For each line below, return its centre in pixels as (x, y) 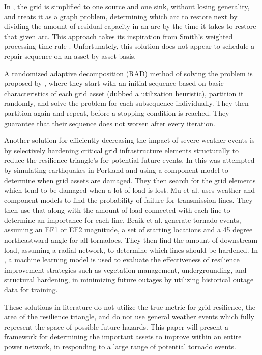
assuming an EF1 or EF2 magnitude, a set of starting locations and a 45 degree (128, 230)
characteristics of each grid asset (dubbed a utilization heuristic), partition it (124, 93)
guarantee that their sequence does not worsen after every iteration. (110, 123)
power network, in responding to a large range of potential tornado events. (120, 346)
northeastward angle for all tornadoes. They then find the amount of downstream (131, 240)
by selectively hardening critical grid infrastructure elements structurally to (122, 150)
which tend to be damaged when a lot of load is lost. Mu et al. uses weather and (130, 190)
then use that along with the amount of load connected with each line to (117, 210)
